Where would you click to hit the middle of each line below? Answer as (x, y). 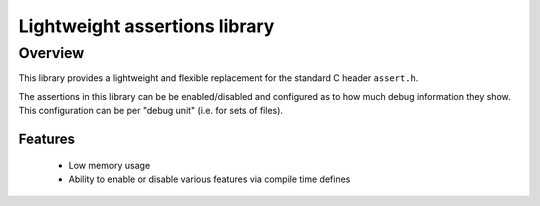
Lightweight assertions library (146, 26)
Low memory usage (109, 165)
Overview (51, 53)
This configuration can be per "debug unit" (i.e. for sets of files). (151, 111)
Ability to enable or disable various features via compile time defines (209, 179)
